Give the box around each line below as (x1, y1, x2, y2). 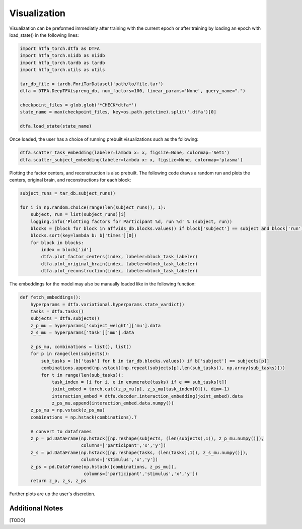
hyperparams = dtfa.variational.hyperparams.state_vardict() (30, 302, 185, 307)
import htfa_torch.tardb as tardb (20, 60, 105, 66)
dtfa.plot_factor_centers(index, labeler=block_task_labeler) (41, 254, 198, 260)
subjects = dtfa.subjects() (30, 316, 100, 321)
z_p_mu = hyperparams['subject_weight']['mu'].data (30, 323, 161, 328)
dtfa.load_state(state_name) (20, 124, 92, 129)
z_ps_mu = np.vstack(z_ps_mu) (30, 407, 105, 413)
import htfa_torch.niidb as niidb (20, 53, 105, 58)
